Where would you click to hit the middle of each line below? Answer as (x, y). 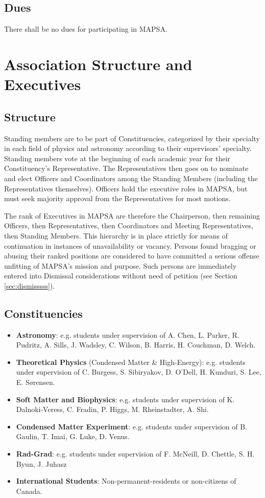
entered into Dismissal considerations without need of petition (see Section (121, 276)
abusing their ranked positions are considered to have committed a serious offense (132, 256)
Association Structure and (98, 64)
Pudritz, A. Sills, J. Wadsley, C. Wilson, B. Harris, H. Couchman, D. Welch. (136, 345)
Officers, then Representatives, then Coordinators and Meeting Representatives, (129, 225)
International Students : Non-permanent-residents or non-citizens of (126, 481)
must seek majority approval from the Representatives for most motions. (117, 198)
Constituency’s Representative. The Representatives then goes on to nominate (126, 168)
